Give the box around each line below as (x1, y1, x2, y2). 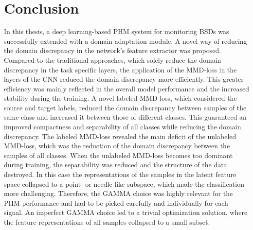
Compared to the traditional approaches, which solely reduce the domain (4, 54, 221, 65)
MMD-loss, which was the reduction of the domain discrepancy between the (4, 141, 230, 151)
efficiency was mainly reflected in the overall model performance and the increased (4, 83, 249, 93)
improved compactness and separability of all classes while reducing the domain (4, 122, 241, 132)
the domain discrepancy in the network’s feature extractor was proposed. (4, 45, 221, 55)
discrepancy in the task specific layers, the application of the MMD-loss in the (4, 64, 237, 74)
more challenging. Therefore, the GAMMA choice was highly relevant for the (4, 188, 233, 198)
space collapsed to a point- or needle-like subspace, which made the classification (4, 178, 244, 189)
